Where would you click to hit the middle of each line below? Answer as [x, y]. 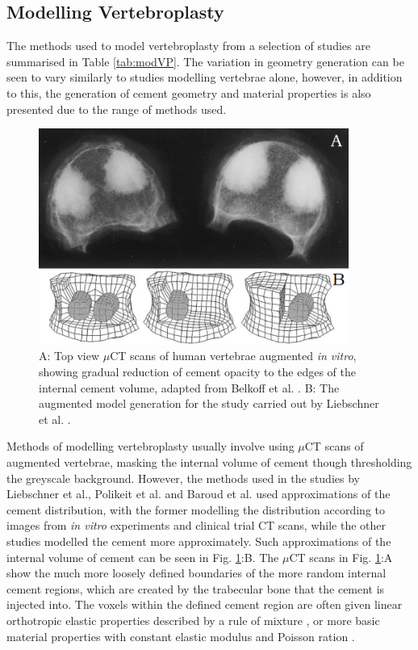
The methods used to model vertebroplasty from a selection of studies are [188, 46]
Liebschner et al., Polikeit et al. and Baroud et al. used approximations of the [199, 494]
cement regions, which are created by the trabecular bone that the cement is [196, 588]
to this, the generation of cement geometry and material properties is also [189, 92]
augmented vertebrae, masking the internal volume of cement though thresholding [209, 462]
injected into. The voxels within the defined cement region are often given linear [205, 604]
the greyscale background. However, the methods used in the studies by [183, 478]
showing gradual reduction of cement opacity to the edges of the [197, 372]
